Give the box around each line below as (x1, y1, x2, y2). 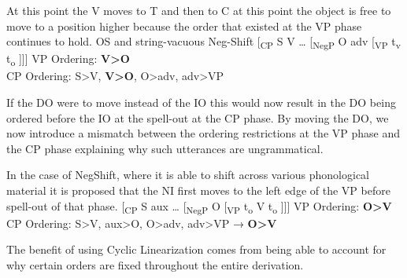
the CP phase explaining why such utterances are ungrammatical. (6, 140, 324, 156)
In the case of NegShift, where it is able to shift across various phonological (6, 166, 370, 183)
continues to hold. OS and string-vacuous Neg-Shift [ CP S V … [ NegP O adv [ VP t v (6, 33, 401, 51)
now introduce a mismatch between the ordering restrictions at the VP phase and (6, 125, 401, 141)
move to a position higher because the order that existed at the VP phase (6, 17, 362, 34)
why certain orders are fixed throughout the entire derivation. (6, 256, 304, 273)
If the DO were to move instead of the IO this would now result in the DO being (6, 94, 396, 111)
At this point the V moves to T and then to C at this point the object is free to (6, 2, 391, 18)
